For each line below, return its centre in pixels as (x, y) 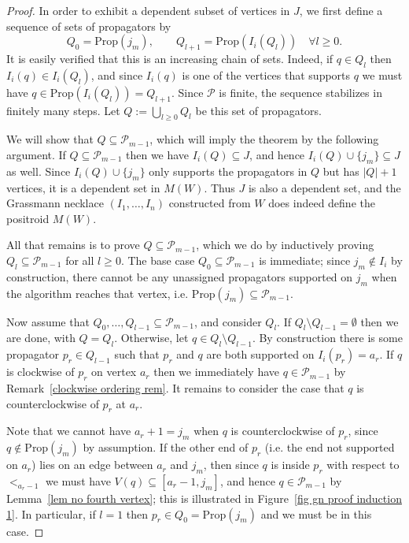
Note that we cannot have (69, 431)
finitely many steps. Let (63, 110)
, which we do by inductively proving (285, 245)
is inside (290, 465)
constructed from (210, 203)
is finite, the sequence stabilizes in (300, 92)
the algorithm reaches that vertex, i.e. (98, 293)
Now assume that (48, 321)
